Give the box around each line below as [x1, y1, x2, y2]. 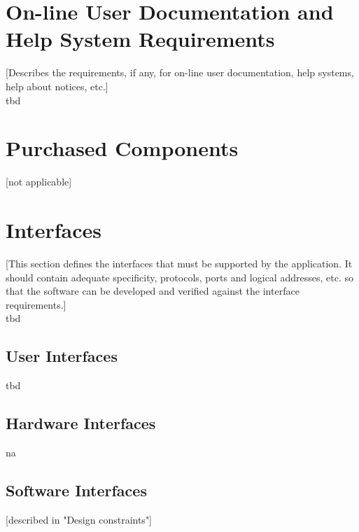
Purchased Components [6, 134, 239, 162]
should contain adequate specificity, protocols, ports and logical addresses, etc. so [6, 269, 353, 284]
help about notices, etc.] [6, 78, 108, 93]
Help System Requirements [6, 24, 275, 53]
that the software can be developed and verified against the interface [6, 283, 300, 298]
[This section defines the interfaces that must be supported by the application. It [6, 255, 353, 270]
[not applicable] [6, 174, 72, 189]
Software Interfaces [6, 479, 147, 500]
